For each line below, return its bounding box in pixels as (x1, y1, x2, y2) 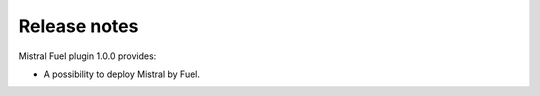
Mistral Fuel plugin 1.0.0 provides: (18, 50, 157, 62)
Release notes (18, 15, 139, 37)
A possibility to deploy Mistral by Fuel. (43, 68, 200, 80)
